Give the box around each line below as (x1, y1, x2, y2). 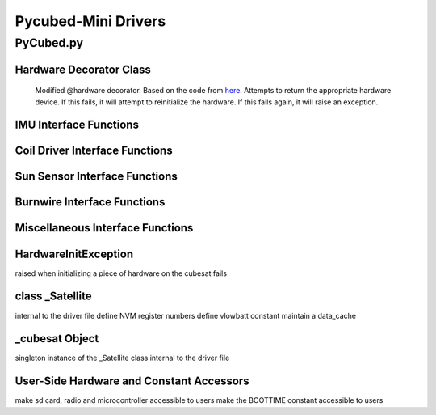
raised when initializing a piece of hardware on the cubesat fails (15, 268, 228, 278)
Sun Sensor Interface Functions (15, 170, 178, 184)
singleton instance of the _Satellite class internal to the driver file (15, 353, 230, 363)
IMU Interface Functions (15, 118, 139, 132)
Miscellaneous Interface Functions (15, 221, 194, 235)
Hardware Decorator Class (15, 62, 151, 76)
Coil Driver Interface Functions (15, 144, 173, 158)
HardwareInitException (15, 247, 134, 260)
